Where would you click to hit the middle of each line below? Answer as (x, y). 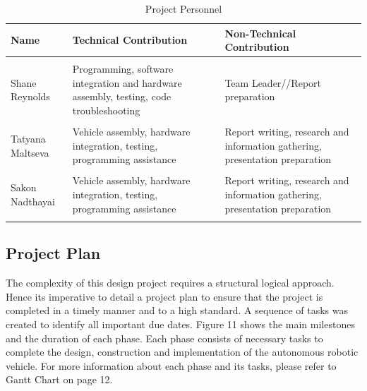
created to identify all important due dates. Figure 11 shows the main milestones (180, 324)
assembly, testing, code (122, 96)
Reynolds (30, 96)
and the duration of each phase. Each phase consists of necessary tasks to (164, 338)
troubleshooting (106, 110)
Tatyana (28, 138)
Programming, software (123, 69)
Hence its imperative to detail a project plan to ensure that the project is (164, 296)
